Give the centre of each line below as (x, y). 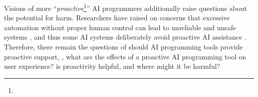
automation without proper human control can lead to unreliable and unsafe (120, 27)
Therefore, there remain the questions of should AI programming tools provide (124, 47)
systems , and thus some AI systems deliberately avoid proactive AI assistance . (125, 37)
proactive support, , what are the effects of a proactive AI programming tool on (125, 56)
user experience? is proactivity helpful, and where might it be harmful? (112, 66)
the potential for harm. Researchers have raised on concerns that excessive (117, 18)
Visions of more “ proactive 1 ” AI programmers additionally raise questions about (126, 7)
